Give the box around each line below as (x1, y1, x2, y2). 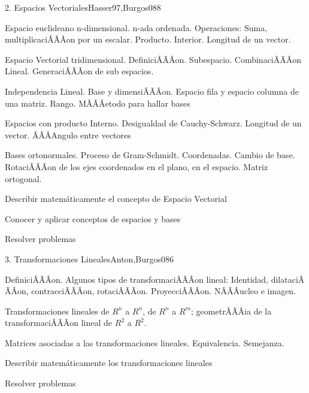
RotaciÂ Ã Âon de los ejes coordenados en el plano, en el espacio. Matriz (5, 160, 268, 173)
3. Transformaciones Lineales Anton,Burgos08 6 (5, 252, 174, 265)
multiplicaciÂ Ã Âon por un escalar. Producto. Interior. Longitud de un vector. (5, 33, 291, 46)
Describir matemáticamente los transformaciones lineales (5, 356, 213, 369)
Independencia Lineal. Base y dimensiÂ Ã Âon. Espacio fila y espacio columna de (5, 84, 299, 97)
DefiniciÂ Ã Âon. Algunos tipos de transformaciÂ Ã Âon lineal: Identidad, (5, 273, 269, 285)
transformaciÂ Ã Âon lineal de (5, 316, 113, 329)
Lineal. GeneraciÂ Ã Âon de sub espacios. (5, 65, 154, 77)
